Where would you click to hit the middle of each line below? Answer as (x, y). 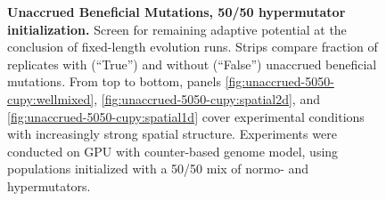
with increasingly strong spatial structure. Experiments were (172, 134)
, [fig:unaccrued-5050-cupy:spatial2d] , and (207, 98)
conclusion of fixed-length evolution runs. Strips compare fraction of (193, 47)
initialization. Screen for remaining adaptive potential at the (177, 29)
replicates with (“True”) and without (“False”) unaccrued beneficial (192, 64)
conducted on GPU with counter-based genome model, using (173, 151)
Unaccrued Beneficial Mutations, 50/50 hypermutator (177, 12)
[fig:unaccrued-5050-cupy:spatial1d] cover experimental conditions (186, 116)
